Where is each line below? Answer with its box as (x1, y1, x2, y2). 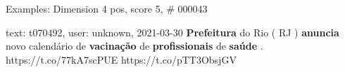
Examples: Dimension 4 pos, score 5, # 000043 (6, 1, 208, 15)
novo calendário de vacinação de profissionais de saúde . (6, 38, 263, 53)
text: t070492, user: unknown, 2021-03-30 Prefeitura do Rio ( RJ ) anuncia (6, 24, 339, 39)
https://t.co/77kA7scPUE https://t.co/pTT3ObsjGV (6, 52, 237, 66)
